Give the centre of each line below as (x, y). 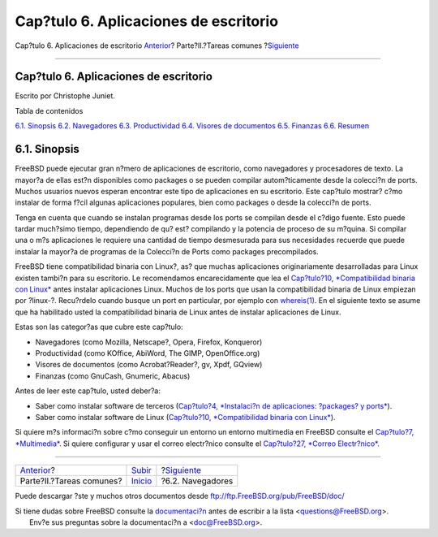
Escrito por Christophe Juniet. (65, 96)
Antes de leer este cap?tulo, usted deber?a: (88, 391)
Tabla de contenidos (49, 110)
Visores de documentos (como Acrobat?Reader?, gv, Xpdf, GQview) (149, 365)
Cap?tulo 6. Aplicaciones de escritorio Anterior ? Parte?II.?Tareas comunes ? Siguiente (157, 45)
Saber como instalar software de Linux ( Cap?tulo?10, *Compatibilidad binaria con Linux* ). (185, 417)
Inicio (142, 481)
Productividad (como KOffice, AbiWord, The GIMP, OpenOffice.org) (148, 353)
